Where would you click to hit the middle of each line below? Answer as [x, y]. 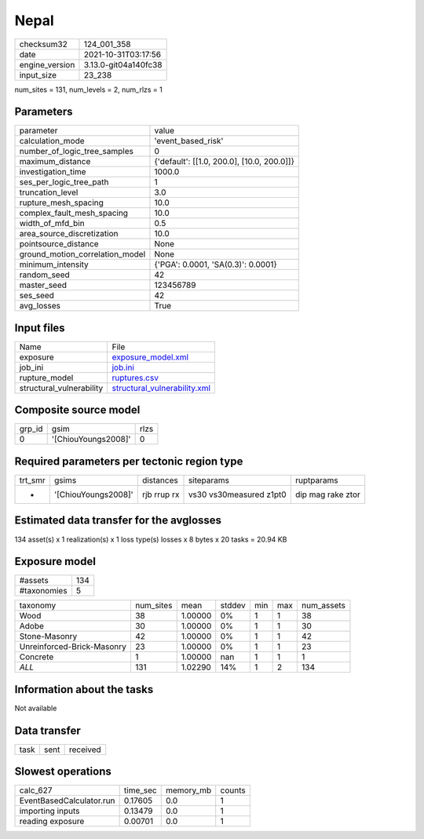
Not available [36, 708]
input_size [38, 75]
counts [233, 790]
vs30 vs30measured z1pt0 [237, 494]
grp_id [31, 429]
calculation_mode [52, 141]
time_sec [140, 790]
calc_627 [36, 790]
